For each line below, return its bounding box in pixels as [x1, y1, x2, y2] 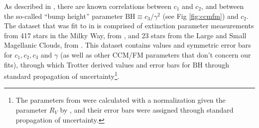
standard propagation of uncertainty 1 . [4, 69, 120, 81]
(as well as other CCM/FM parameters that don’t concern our [60, 49, 251, 60]
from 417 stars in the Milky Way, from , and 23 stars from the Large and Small [4, 30, 247, 40]
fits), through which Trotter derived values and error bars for [4, 59, 190, 69]
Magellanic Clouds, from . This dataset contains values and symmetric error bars [4, 40, 251, 50]
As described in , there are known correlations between [4, 1, 172, 11]
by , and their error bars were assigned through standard [60, 105, 234, 115]
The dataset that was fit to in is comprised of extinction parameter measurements [4, 20, 254, 31]
